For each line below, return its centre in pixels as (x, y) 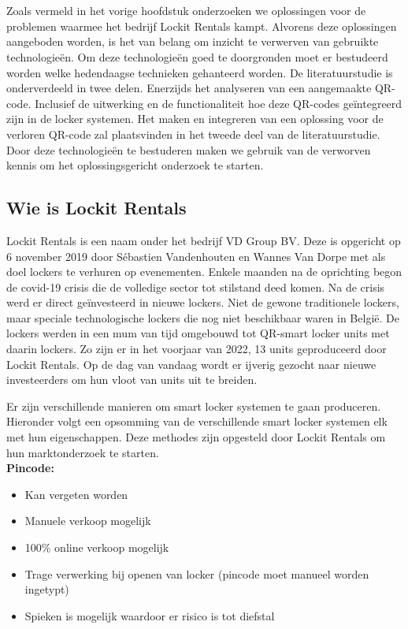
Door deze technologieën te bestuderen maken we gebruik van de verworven (189, 149)
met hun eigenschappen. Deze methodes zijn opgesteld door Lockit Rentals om (196, 437)
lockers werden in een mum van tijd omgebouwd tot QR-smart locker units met (198, 333)
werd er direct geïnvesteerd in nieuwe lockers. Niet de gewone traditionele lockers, (203, 302)
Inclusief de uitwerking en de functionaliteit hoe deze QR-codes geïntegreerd (219, 103)
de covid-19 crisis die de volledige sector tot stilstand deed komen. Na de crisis (196, 287)
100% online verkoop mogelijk (97, 547)
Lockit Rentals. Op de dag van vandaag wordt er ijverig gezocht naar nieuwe (191, 364)
